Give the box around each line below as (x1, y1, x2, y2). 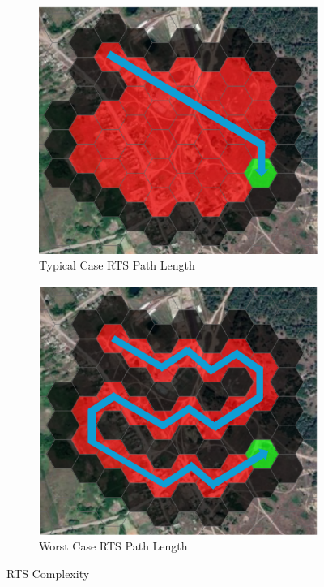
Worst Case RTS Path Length (39, 537, 188, 555)
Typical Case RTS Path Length (39, 257, 195, 274)
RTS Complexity (6, 564, 90, 581)
